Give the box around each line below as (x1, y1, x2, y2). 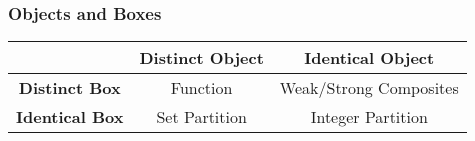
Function (170, 76, 233, 100)
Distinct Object (139, 46, 264, 70)
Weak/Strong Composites (279, 76, 459, 100)
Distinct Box (18, 76, 121, 100)
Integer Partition (310, 105, 428, 129)
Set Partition (156, 105, 247, 129)
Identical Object (304, 46, 435, 70)
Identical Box (16, 105, 124, 129)
